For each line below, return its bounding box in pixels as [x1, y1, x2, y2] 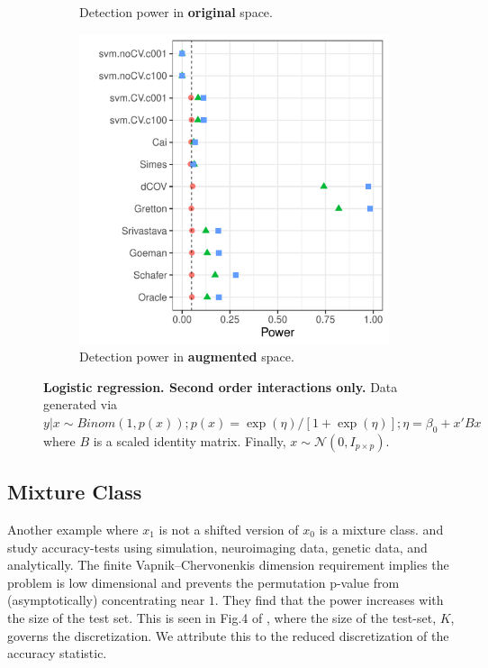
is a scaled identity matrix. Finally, [93, 431, 286, 450]
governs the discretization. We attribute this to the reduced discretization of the [7, 626, 449, 645]
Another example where [7, 519, 139, 538]
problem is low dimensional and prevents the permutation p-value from [7, 572, 400, 591]
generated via [43, 395, 118, 414]
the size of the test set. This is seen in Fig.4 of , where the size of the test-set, [7, 608, 437, 627]
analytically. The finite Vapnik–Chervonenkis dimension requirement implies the [7, 555, 449, 574]
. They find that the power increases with [214, 590, 444, 609]
